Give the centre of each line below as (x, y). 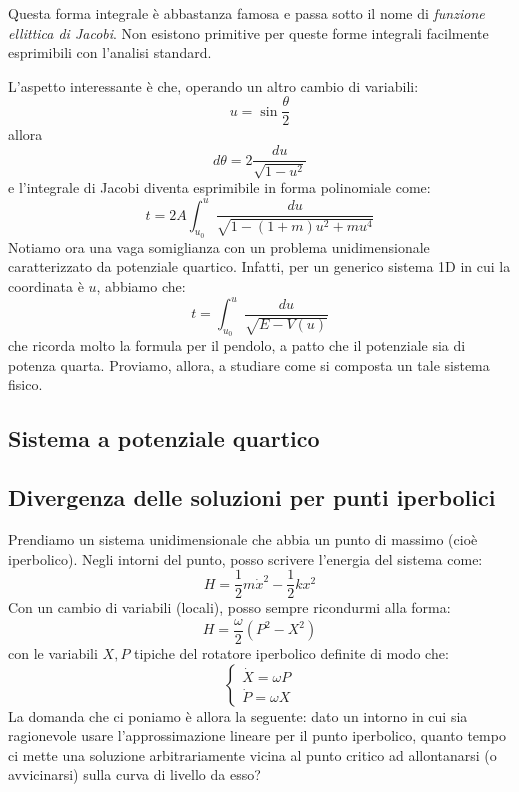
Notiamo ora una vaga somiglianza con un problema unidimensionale (219, 246)
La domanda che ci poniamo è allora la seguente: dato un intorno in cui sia (238, 715)
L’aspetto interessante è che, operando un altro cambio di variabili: (213, 85)
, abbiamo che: (141, 285)
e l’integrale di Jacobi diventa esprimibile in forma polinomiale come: (219, 187)
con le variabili (53, 652)
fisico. (25, 384)
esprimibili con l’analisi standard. (110, 52)
